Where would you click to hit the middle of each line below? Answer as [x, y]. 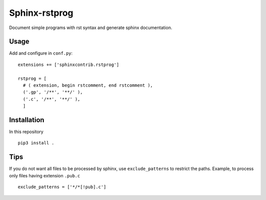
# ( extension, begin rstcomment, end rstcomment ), [88, 85]
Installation [27, 120]
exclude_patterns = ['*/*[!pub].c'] [62, 187]
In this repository [26, 132]
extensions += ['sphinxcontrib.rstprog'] [68, 65]
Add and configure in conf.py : [41, 53]
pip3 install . [36, 143]
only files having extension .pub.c [45, 175]
